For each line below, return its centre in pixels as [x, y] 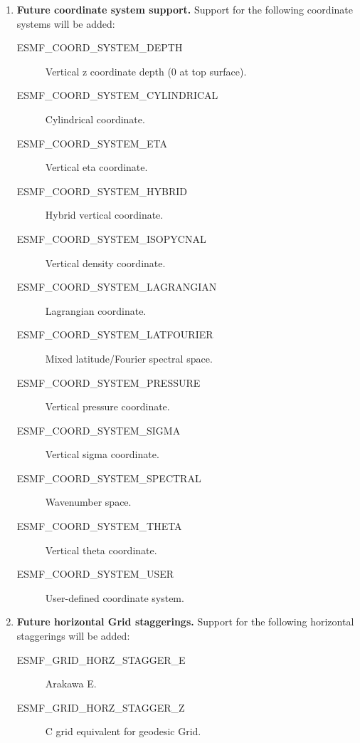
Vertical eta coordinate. [96, 167]
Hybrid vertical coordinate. [104, 215]
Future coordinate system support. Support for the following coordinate [185, 9]
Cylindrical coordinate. [95, 119]
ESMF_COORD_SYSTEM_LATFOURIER [115, 334]
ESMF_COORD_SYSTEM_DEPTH [100, 47]
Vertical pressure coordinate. [107, 406]
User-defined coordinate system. [115, 597]
